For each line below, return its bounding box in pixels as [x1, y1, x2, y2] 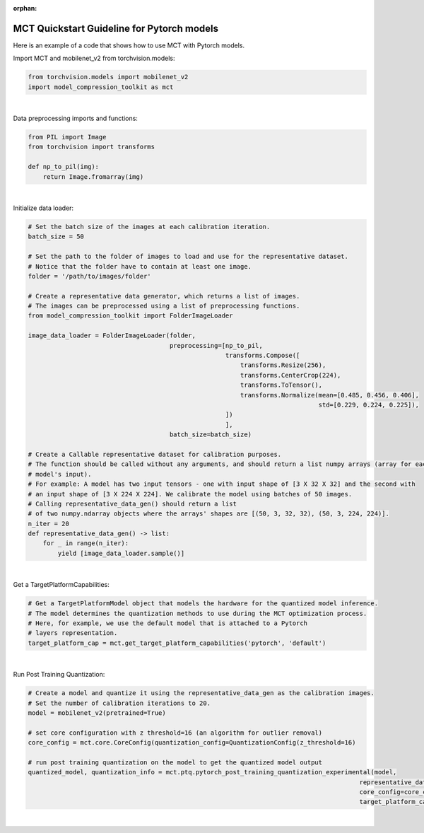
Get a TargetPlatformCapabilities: [13, 581, 110, 589]
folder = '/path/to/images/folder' [28, 272, 151, 280]
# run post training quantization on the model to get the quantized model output [28, 758, 323, 767]
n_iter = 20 [28, 520, 70, 528]
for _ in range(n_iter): [42, 540, 129, 547]
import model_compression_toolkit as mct [28, 83, 174, 91]
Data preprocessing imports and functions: [13, 114, 138, 123]
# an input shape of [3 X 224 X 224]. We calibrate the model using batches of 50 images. [28, 490, 353, 498]
